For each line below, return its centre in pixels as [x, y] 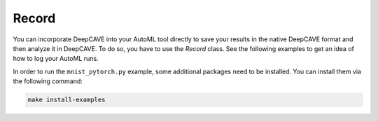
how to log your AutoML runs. [56, 59]
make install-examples [66, 100]
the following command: [48, 81]
